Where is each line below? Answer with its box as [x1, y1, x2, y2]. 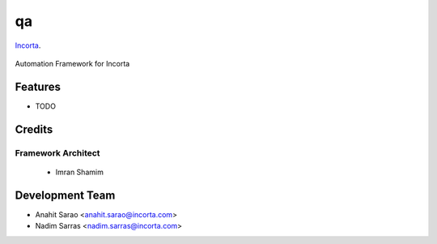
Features [15, 79, 61, 93]
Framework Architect [15, 147, 100, 158]
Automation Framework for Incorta [15, 58, 130, 68]
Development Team [15, 188, 116, 202]
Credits [15, 122, 53, 136]
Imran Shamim [55, 167, 104, 177]
